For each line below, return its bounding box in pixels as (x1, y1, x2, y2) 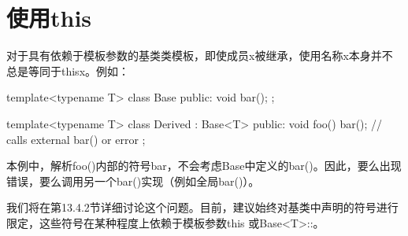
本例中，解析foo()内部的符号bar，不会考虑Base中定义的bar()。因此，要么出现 (6, 157, 402, 174)
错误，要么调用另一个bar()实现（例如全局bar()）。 (6, 172, 260, 189)
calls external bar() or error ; (6, 131, 146, 147)
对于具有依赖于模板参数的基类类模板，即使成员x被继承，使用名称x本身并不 (6, 47, 393, 64)
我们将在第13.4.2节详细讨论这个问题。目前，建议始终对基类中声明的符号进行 (6, 199, 399, 216)
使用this (6, 2, 92, 34)
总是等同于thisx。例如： (6, 62, 130, 79)
